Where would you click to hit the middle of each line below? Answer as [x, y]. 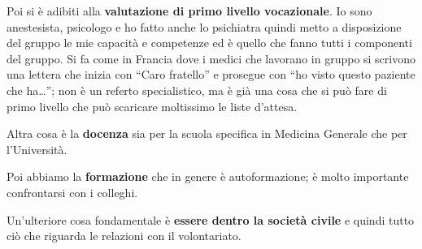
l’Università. [37, 149]
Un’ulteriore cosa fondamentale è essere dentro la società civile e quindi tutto [211, 219]
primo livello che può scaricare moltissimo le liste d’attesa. [152, 106]
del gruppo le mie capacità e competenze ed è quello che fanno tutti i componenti [209, 43]
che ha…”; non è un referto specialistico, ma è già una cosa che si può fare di [197, 90]
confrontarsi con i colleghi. [72, 192]
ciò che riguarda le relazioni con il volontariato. [124, 236]
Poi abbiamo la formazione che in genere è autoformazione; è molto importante [208, 176]
